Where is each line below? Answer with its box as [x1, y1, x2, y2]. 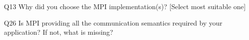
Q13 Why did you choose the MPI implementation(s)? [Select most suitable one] [4, 1, 246, 11]
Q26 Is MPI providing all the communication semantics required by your [4, 17, 223, 27]
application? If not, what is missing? [4, 27, 113, 37]
